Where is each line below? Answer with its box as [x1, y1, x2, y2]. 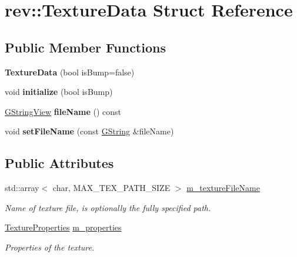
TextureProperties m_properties [5, 221, 122, 233]
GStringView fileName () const [5, 105, 121, 117]
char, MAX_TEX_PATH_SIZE [52, 182, 171, 194]
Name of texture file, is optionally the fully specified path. [5, 201, 211, 213]
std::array [5, 182, 39, 194]
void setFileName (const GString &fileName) [5, 125, 174, 137]
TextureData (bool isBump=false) [5, 65, 135, 78]
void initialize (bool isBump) [5, 85, 113, 98]
